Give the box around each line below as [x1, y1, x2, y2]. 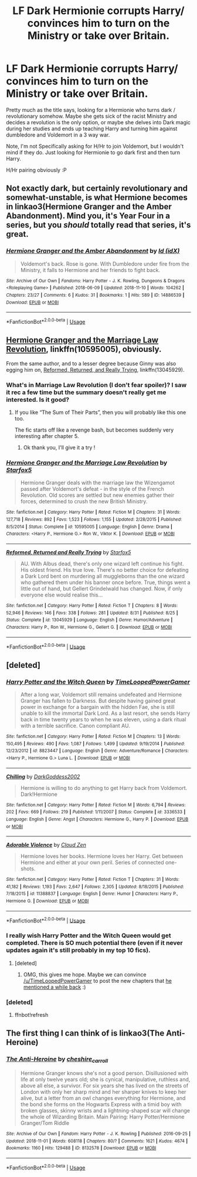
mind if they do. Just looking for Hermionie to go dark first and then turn [6, 148, 181, 156]
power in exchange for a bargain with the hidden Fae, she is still [20, 703, 175, 710]
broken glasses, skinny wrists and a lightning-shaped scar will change [20, 1107, 191, 1114]
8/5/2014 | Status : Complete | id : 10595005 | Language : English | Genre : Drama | [6, 524, 173, 530]
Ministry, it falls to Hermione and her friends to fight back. [20, 266, 160, 273]
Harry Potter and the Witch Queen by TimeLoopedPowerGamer [6, 677, 191, 686]
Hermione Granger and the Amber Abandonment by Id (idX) [6, 247, 180, 255]
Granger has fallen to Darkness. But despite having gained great [20, 697, 176, 704]
